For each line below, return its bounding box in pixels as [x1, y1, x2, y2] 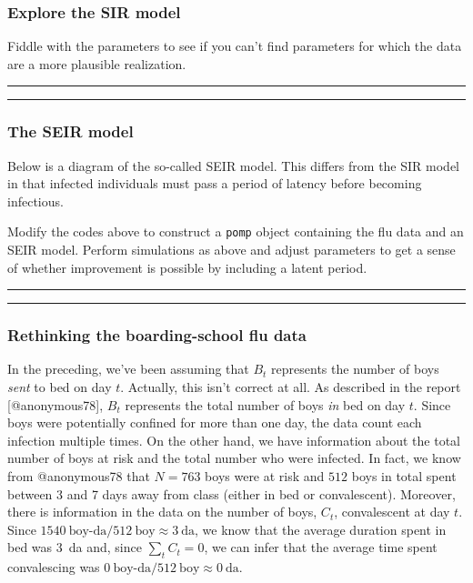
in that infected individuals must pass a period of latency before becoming [7, 174, 422, 193]
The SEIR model [7, 120, 134, 143]
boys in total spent [351, 467, 457, 486]
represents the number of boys [271, 359, 439, 378]
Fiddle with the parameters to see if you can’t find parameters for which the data [7, 36, 462, 55]
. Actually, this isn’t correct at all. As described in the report [120, 377, 461, 397]
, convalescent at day [334, 502, 450, 521]
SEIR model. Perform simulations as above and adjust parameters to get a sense [7, 240, 456, 259]
